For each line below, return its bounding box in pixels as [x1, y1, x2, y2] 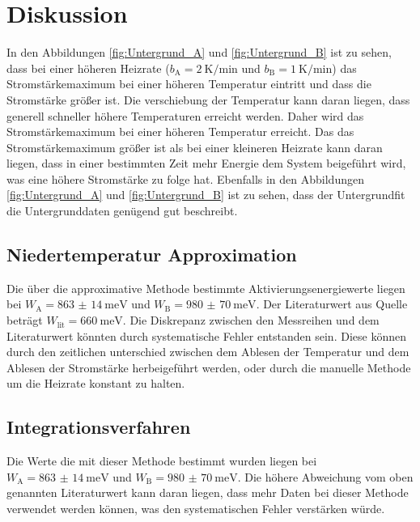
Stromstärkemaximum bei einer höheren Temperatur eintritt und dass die [6, 75, 371, 92]
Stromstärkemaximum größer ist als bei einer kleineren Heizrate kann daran [6, 138, 383, 155]
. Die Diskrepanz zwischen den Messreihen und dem [122, 312, 380, 329]
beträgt [6, 312, 43, 329]
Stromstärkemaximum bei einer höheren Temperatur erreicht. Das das [6, 123, 354, 140]
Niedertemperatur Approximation [6, 242, 297, 267]
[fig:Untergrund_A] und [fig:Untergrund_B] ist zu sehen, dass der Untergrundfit [6, 186, 405, 203]
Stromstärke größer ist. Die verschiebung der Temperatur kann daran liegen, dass [6, 91, 410, 108]
